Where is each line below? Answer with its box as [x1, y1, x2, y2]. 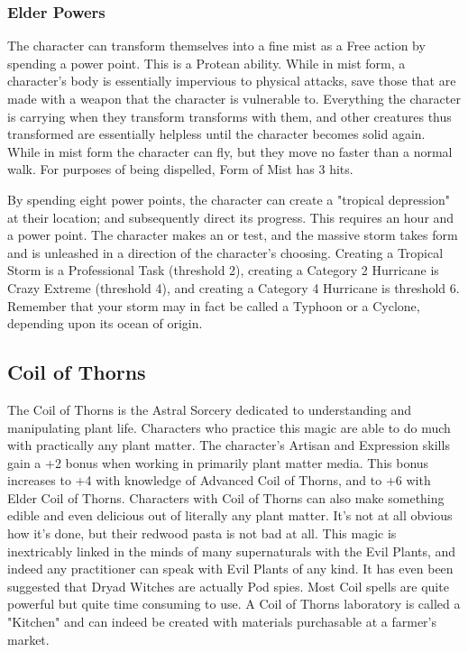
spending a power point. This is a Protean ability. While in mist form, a [7, 53, 406, 72]
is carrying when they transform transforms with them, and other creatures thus [7, 106, 452, 125]
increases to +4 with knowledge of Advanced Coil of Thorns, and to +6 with [7, 471, 431, 490]
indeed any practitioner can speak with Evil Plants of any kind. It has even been [7, 559, 454, 578]
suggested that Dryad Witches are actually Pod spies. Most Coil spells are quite [7, 576, 449, 595]
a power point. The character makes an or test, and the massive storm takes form [7, 225, 458, 244]
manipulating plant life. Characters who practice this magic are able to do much [7, 418, 451, 436]
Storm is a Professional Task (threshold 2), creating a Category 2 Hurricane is [7, 261, 439, 280]
